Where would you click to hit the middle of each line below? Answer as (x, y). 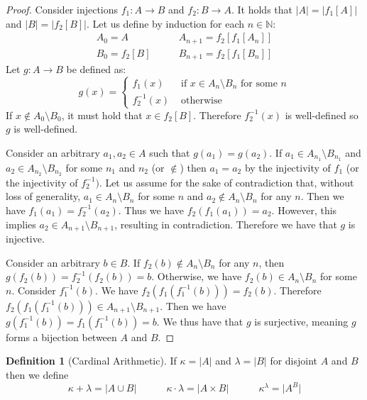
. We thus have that (200, 321)
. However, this (304, 210)
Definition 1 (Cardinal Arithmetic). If (91, 361)
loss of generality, (43, 196)
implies (21, 224)
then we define (37, 374)
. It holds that (262, 9)
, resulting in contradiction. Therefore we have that (226, 224)
